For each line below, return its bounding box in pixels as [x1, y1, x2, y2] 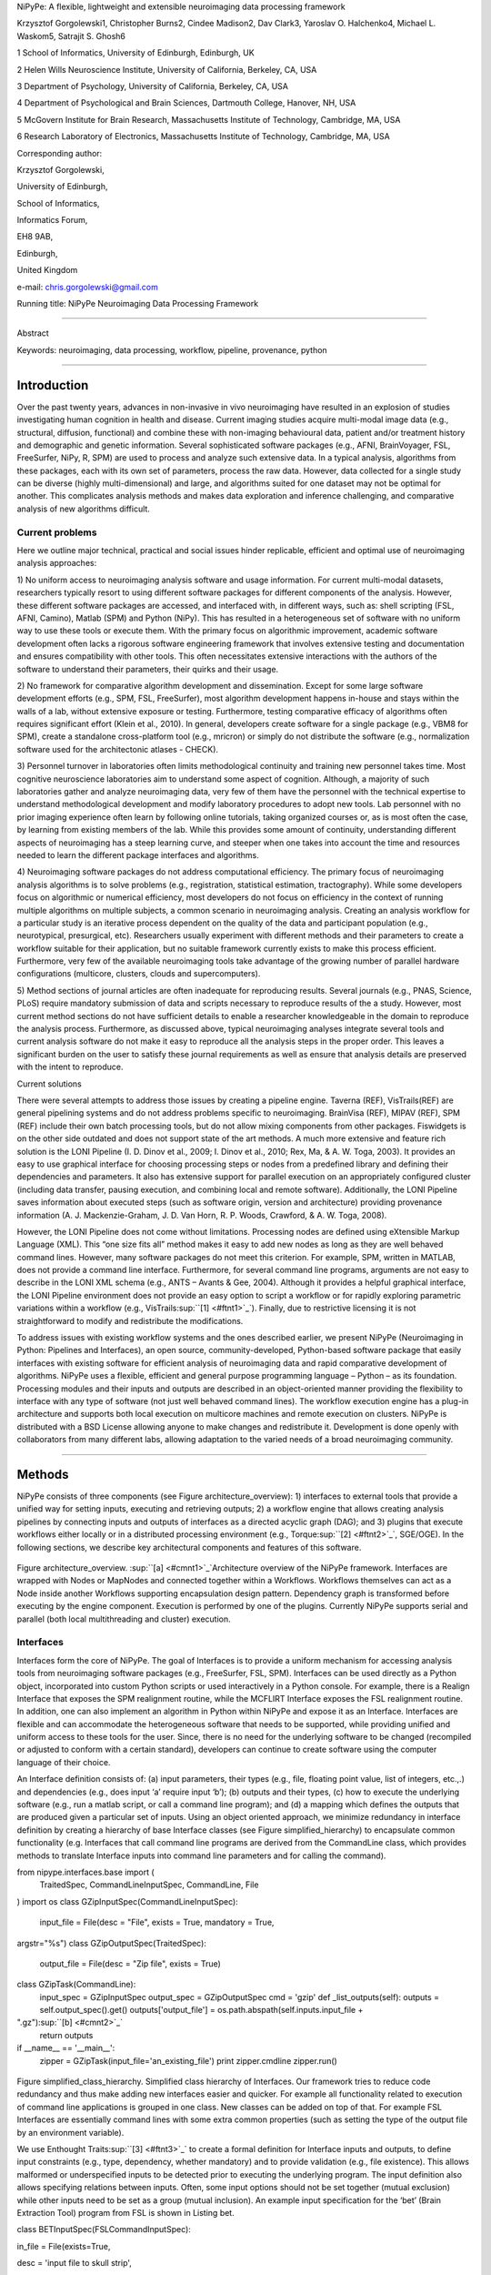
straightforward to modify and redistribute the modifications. [16, 1315, 244, 1326]
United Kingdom [16, 265, 78, 276]
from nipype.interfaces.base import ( [16, 1866, 155, 1877]
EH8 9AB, [16, 231, 54, 242]
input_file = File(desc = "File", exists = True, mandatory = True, [39, 1916, 275, 1928]
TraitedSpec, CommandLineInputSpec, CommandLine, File [39, 1879, 259, 1890]
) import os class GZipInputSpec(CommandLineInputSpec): [16, 1896, 238, 1906]
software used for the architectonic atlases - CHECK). [16, 743, 218, 754]
